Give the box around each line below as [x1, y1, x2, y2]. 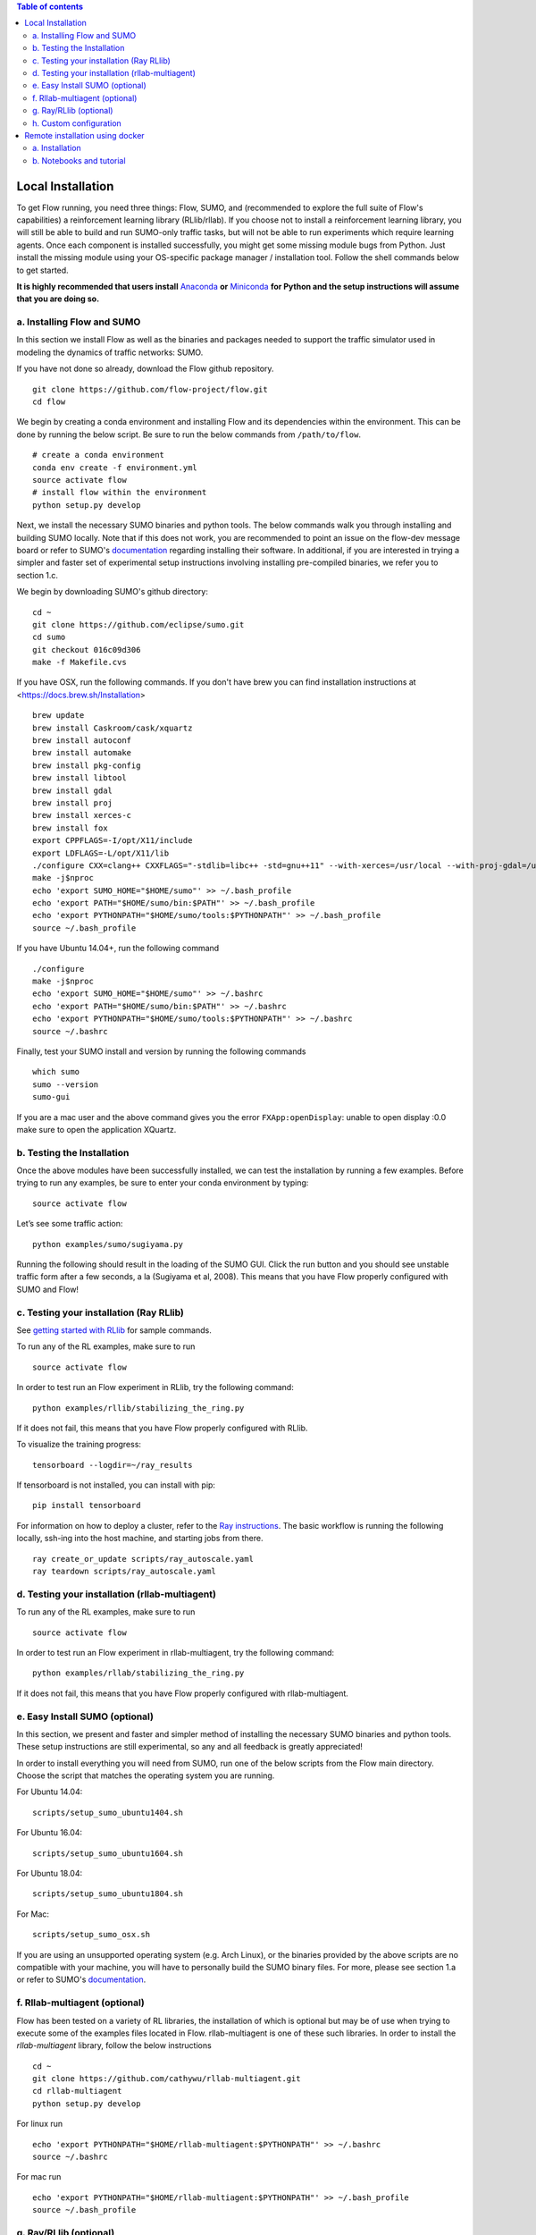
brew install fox [32, 822, 108, 833]
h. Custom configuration [32, 117, 122, 129]
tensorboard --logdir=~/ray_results [32, 1460, 193, 1470]
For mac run [16, 2172, 62, 2182]
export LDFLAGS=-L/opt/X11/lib [32, 848, 170, 858]
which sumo [32, 1067, 80, 1077]
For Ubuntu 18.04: [16, 1868, 83, 1879]
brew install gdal [32, 785, 113, 796]
